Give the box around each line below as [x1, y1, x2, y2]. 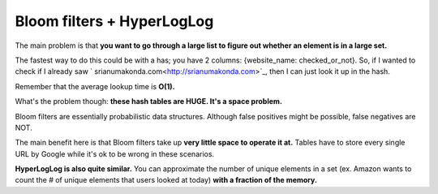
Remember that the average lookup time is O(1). [15, 81, 175, 91]
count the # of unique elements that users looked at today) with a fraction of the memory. [15, 175, 318, 185]
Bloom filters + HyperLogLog [15, 12, 214, 30]
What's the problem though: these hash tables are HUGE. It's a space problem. [15, 97, 283, 106]
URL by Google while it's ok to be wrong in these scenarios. [15, 149, 215, 158]
